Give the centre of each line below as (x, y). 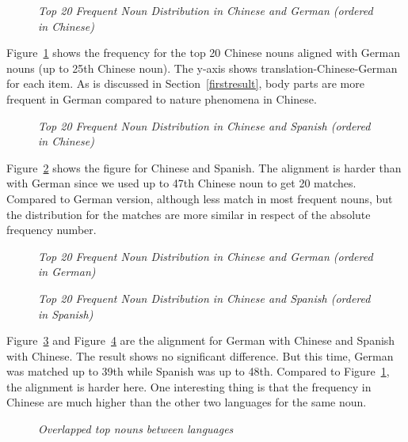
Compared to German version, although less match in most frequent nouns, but (200, 198)
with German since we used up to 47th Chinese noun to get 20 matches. (181, 183)
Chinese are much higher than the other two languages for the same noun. (187, 402)
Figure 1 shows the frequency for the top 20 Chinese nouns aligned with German (203, 53)
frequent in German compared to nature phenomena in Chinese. (162, 98)
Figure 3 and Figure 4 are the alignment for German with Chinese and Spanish (201, 340)
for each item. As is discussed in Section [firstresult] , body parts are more (185, 83)
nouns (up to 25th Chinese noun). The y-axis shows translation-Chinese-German (202, 68)
